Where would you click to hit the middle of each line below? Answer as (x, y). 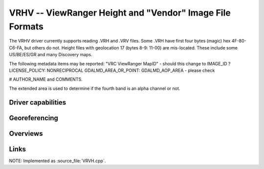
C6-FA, (16, 48)
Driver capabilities (38, 102)
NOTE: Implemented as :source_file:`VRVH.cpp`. (57, 161)
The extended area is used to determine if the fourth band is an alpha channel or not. (95, 88)
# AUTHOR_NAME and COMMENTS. (46, 79)
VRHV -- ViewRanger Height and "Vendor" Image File (120, 13)
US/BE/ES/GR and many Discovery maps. (51, 55)
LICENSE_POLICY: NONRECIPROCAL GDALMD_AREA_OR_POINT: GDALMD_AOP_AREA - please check (112, 70)
